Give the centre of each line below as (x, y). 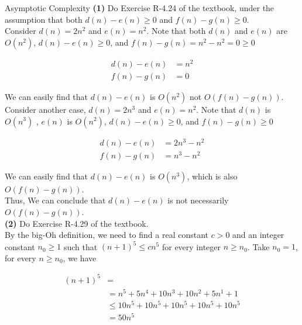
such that (80, 246)
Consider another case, (45, 109)
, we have (80, 257)
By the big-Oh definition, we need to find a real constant (107, 235)
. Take (258, 246)
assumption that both (44, 19)
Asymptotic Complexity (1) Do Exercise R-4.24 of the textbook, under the (140, 8)
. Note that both (176, 31)
